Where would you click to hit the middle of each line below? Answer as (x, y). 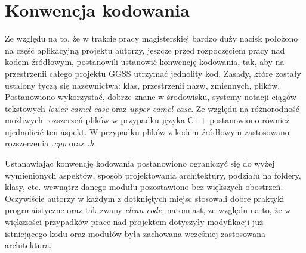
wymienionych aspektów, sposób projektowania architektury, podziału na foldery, (153, 175)
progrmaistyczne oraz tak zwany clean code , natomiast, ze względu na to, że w (148, 210)
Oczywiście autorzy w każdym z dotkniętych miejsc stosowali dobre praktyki (145, 198)
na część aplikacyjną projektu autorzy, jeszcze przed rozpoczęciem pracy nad (145, 50)
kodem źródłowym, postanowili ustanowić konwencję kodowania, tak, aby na (145, 62)
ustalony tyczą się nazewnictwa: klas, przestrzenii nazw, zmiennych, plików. (143, 85)
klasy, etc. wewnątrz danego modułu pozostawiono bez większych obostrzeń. (144, 187)
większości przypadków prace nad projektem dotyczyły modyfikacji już (134, 222)
